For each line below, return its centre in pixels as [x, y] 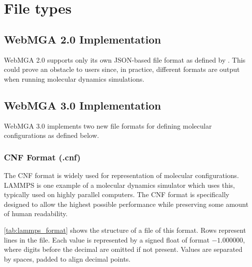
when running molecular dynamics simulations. [74, 78]
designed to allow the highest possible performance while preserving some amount [126, 204]
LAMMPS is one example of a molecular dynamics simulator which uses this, [120, 185]
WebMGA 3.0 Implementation [83, 105]
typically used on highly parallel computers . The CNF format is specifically [117, 194]
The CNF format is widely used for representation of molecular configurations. [122, 175]
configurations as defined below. [52, 135]
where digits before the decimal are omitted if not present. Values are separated [123, 249]
